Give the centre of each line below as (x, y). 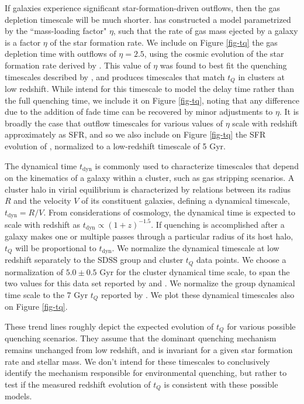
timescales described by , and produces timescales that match (115, 76)
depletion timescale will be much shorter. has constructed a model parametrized (148, 19)
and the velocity (42, 201)
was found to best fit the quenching (223, 65)
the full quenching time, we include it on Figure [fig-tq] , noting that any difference (152, 100)
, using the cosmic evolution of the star (214, 54)
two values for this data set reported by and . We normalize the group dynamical (150, 283)
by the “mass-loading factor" (56, 31)
